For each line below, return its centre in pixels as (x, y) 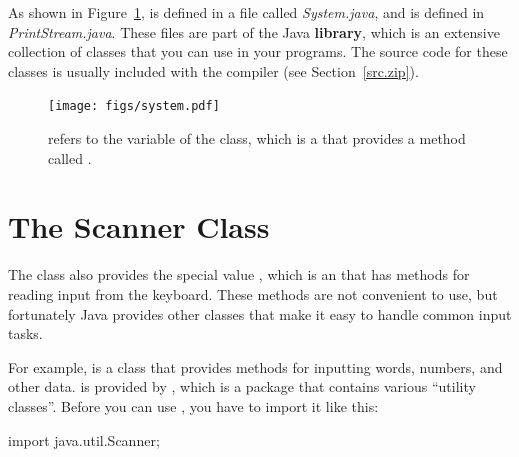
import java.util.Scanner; (84, 439)
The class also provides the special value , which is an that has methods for (239, 274)
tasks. (25, 333)
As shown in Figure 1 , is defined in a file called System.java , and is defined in (246, 12)
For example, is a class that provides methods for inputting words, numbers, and (255, 366)
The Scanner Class (139, 226)
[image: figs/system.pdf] (134, 106)
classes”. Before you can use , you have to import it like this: (193, 405)
